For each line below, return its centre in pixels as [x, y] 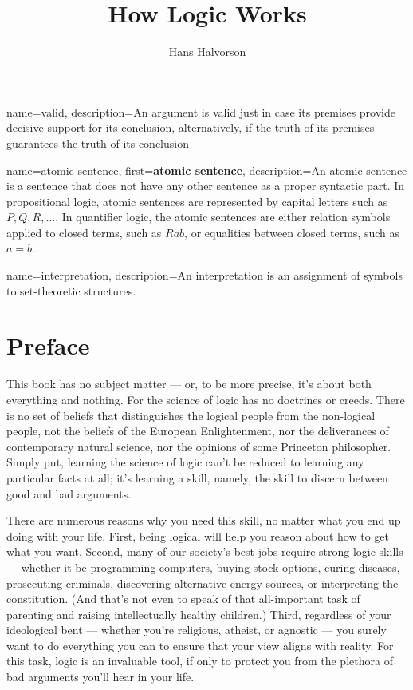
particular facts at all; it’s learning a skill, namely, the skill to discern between [197, 477]
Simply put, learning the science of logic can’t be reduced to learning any [185, 462]
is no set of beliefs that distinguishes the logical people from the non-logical [191, 415]
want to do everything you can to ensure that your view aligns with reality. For [200, 645]
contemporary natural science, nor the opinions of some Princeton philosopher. [199, 446]
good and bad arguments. [69, 493]
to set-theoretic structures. [71, 290]
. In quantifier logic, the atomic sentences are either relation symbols [223, 217]
